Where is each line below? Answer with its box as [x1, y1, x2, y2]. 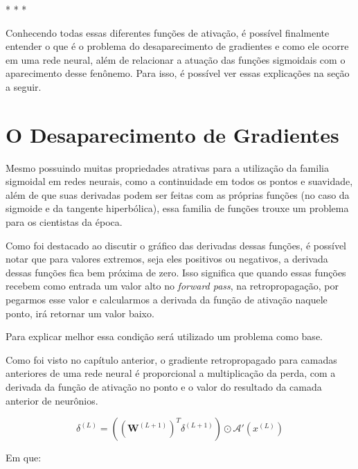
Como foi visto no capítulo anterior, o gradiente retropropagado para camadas [6, 352, 337, 366]
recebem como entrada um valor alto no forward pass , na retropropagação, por [6, 278, 339, 293]
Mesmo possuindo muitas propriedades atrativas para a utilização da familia [6, 160, 329, 175]
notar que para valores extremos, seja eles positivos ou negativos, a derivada [6, 251, 328, 266]
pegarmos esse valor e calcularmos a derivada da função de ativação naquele [6, 292, 328, 307]
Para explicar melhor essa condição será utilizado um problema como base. [6, 329, 323, 344]
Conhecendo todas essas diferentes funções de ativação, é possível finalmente [6, 25, 330, 39]
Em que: [6, 450, 42, 465]
